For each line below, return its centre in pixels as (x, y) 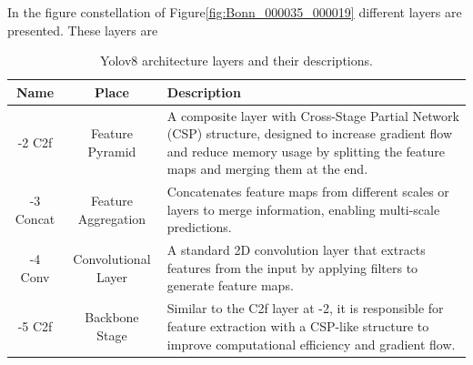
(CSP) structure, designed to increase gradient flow (310, 133)
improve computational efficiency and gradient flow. (311, 344)
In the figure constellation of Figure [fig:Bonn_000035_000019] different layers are (235, 12)
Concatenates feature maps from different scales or (308, 192)
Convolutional (112, 259)
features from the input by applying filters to (292, 267)
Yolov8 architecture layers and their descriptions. (236, 61)
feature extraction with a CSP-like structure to (298, 325)
